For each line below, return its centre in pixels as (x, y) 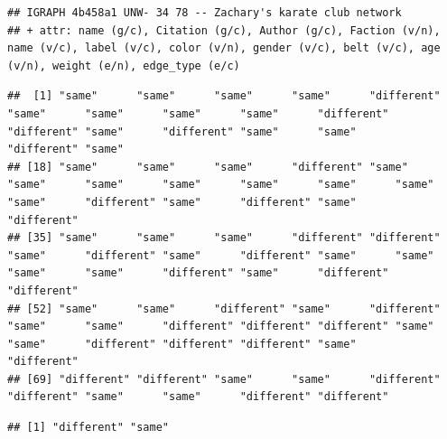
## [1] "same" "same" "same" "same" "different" (224, 96)
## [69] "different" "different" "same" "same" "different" (224, 379)
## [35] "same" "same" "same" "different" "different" (224, 238)
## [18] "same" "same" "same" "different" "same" (208, 167)
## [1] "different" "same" (88, 428)
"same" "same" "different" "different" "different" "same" (221, 327)
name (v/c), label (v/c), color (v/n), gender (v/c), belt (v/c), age (224, 48)
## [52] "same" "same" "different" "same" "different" (224, 308)
